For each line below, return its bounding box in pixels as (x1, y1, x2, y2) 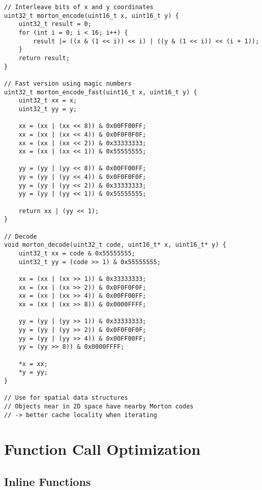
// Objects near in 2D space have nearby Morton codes (4, 402, 194, 410)
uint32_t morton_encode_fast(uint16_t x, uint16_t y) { (4, 88, 197, 96)
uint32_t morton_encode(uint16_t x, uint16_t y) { (4, 12, 179, 19)
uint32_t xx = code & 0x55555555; (18, 250, 135, 257)
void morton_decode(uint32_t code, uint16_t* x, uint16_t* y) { (4, 241, 226, 249)
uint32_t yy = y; (18, 105, 77, 113)
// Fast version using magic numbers (4, 80, 132, 87)
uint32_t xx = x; (18, 97, 77, 105)
